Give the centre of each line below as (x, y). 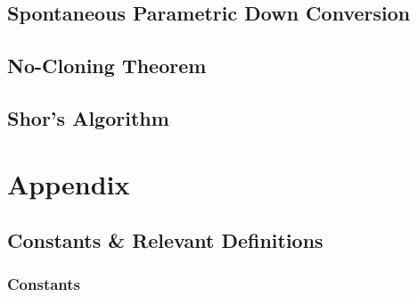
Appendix (69, 183)
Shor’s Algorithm (88, 117)
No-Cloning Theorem (107, 66)
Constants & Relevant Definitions (165, 240)
